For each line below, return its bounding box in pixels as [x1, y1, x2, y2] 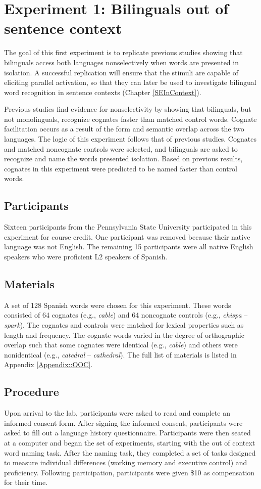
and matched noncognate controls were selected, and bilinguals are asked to [4, 143, 238, 154]
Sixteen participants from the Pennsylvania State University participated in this [4, 221, 252, 232]
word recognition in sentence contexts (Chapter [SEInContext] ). [4, 86, 201, 97]
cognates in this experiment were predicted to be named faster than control [4, 163, 238, 173]
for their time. [4, 477, 48, 487]
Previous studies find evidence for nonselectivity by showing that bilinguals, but [4, 104, 251, 114]
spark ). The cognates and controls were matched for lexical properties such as [4, 320, 244, 330]
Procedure [4, 384, 59, 399]
